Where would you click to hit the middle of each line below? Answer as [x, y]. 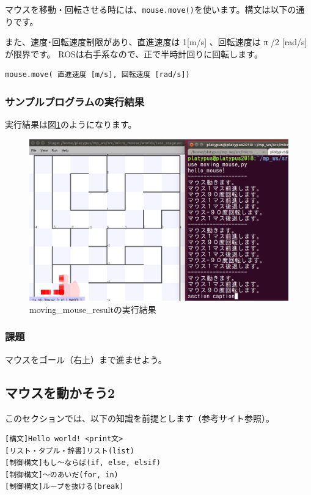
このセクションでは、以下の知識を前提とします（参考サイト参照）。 [140, 418]
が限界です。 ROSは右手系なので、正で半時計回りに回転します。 [134, 53]
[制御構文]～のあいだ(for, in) [62, 475]
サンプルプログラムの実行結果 [75, 101]
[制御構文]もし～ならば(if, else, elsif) [83, 463]
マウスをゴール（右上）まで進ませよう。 [86, 359]
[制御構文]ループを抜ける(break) [64, 487]
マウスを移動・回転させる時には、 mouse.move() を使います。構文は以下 [146, 9]
